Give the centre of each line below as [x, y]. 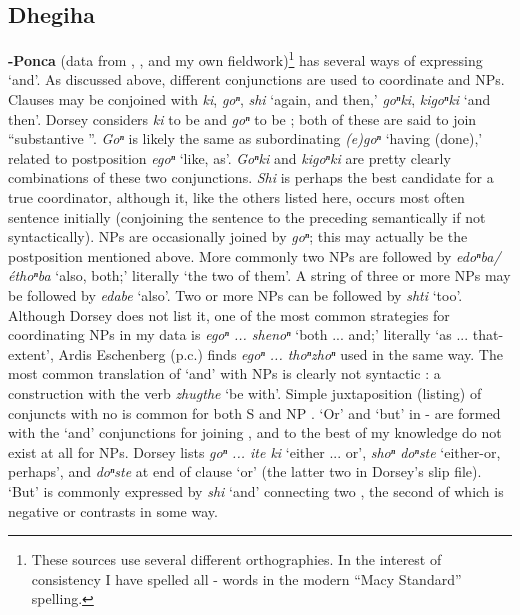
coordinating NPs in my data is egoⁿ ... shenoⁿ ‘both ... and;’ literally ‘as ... [238, 334]
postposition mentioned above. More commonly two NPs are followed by [230, 255]
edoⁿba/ [478, 255]
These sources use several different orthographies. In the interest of [236, 559]
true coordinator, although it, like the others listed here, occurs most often [236, 197]
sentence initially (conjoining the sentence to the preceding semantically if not [247, 216]
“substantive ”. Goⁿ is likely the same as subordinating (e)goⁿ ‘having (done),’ [245, 138]
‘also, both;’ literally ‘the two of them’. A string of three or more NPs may [283, 275]
